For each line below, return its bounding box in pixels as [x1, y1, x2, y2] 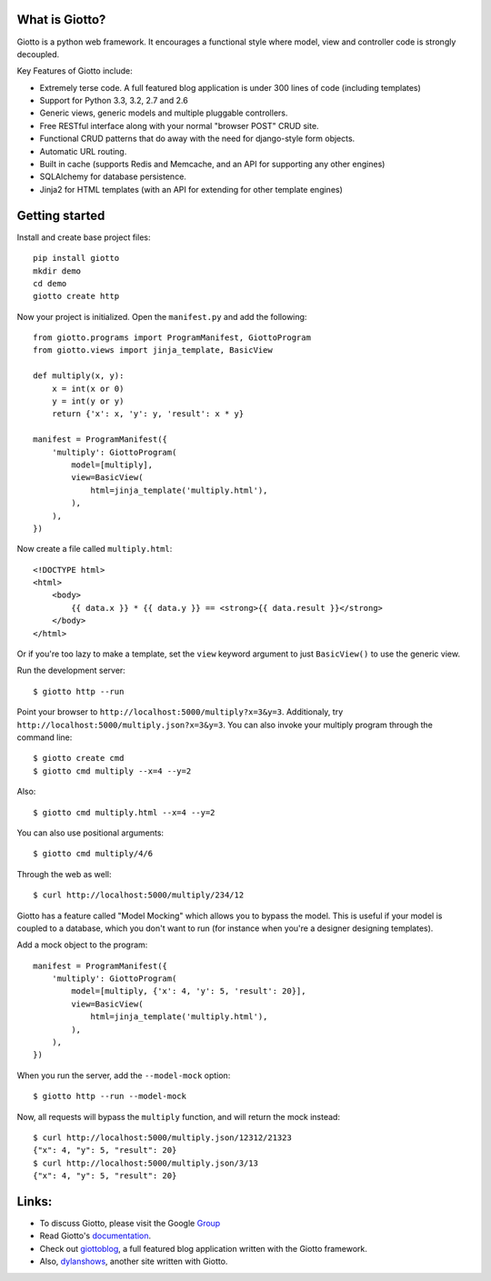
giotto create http [33, 291, 120, 302]
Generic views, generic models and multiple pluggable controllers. [39, 107, 288, 118]
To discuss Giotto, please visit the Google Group [39, 1218, 221, 1229]
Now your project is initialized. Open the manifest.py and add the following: [16, 311, 307, 322]
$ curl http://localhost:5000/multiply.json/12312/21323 [33, 1132, 293, 1143]
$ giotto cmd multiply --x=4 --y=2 [33, 766, 192, 776]
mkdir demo [33, 265, 82, 276]
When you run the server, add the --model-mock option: [16, 1069, 231, 1081]
